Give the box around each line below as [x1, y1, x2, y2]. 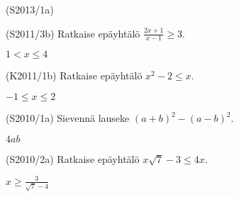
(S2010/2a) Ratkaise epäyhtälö [6, 151, 140, 166]
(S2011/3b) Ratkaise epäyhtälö [6, 26, 140, 40]
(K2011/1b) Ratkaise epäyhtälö [6, 68, 143, 83]
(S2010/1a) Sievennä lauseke [6, 111, 130, 125]
